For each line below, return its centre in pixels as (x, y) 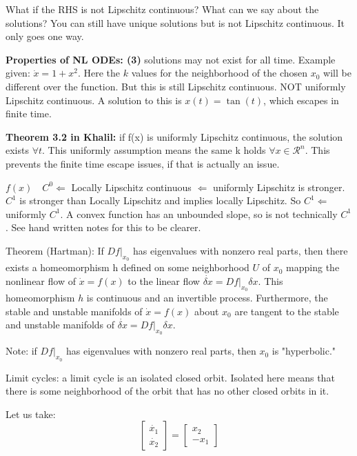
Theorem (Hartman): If (55, 250)
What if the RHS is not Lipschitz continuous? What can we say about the (162, 9)
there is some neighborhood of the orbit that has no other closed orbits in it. (167, 391)
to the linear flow (164, 280)
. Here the (99, 73)
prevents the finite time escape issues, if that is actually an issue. (143, 163)
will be (337, 73)
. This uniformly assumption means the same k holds (154, 150)
